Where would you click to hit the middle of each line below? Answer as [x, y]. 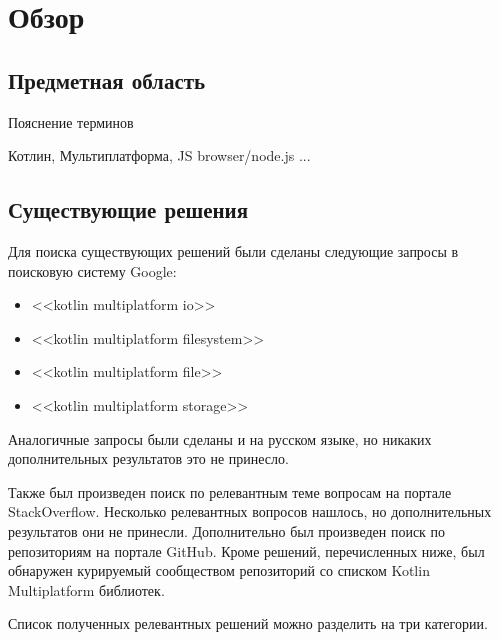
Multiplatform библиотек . [86, 589]
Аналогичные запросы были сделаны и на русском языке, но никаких [220, 438]
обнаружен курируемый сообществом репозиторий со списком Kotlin [219, 570]
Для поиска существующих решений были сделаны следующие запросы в [233, 250]
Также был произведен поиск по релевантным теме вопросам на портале [230, 491]
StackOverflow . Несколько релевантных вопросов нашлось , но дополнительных [250, 511]
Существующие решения [128, 209]
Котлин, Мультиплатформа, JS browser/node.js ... [159, 155]
